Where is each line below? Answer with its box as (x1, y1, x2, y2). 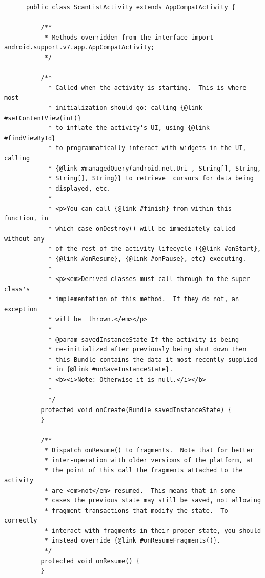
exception (4, 305, 37, 313)
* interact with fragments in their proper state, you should (44, 527, 261, 534)
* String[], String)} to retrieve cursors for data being (48, 175, 254, 182)
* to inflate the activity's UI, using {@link (48, 124, 210, 132)
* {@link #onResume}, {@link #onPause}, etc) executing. (48, 255, 247, 263)
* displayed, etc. (48, 184, 111, 192)
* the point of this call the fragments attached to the (44, 467, 243, 474)
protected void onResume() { (40, 557, 140, 565)
